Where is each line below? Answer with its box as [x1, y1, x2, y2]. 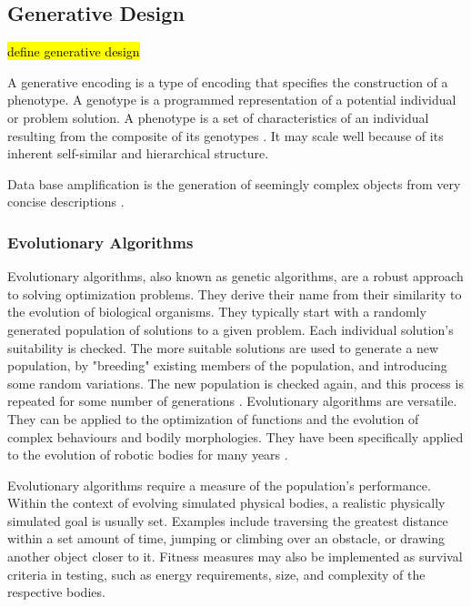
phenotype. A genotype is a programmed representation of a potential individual [7, 90, 456, 109]
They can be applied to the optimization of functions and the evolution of [7, 409, 419, 428]
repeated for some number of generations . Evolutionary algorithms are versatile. [7, 391, 457, 410]
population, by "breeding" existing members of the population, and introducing [7, 356, 447, 375]
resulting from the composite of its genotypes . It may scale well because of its [7, 126, 444, 145]
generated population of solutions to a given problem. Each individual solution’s [7, 319, 454, 339]
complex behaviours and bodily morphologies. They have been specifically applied [7, 427, 464, 446]
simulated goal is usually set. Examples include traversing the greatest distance [7, 511, 448, 530]
